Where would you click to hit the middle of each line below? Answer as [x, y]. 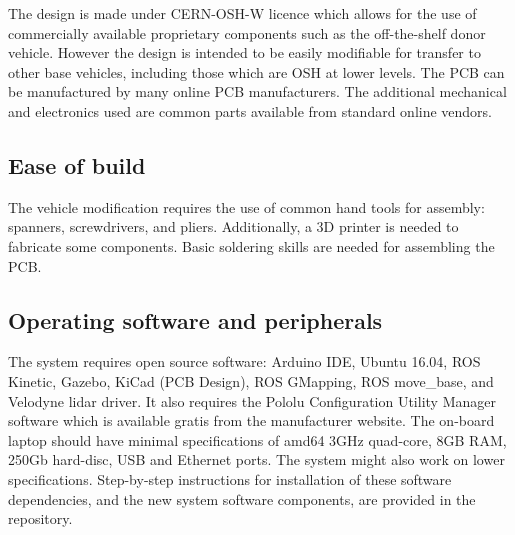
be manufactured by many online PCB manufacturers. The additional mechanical [257, 91]
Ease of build [77, 164]
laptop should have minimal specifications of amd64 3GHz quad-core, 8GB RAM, [257, 439]
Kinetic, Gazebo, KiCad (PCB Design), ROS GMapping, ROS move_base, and [251, 380]
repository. [40, 518]
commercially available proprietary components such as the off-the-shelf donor [247, 32]
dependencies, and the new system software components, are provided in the [242, 498]
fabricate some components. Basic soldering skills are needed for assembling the [251, 245]
